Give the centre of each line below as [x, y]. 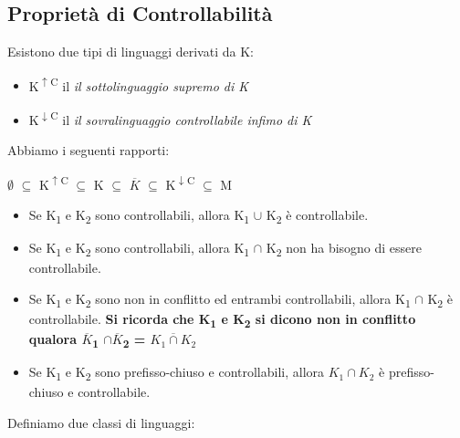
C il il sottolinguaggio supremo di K [150, 84]
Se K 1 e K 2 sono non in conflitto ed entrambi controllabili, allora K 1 [220, 299]
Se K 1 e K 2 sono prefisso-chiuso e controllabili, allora [177, 373]
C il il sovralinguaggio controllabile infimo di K [181, 118]
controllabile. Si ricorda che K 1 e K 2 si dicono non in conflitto [222, 320]
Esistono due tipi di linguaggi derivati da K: [131, 52]
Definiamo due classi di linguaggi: [101, 423]
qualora [53, 339]
